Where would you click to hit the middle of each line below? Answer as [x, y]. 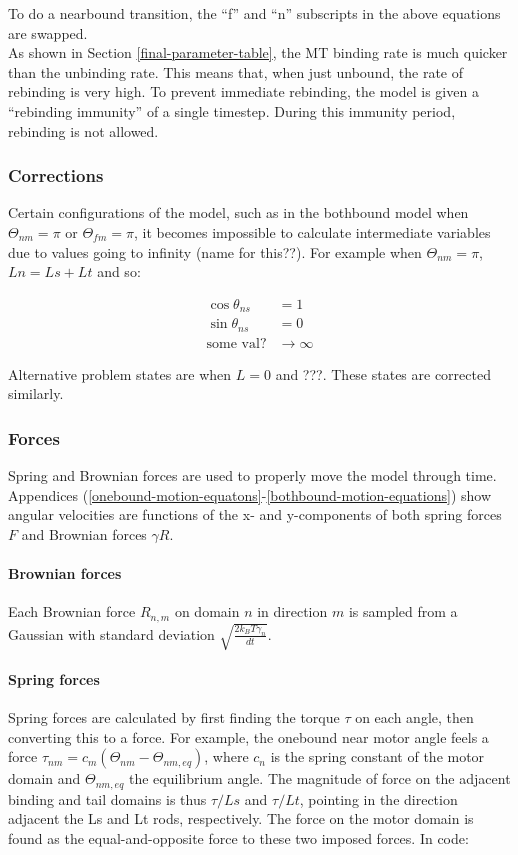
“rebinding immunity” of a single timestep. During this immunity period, [232, 110]
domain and [44, 778]
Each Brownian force [72, 611]
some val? [236, 343]
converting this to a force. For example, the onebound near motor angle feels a [248, 736]
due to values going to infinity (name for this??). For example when [215, 251]
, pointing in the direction [378, 798]
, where [226, 756]
